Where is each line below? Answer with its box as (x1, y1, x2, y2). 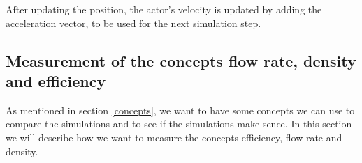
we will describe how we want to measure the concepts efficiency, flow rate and (6, 130, 342, 144)
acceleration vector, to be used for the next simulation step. (6, 15, 261, 30)
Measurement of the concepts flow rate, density (6, 49, 356, 71)
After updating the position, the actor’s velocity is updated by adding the (6, 2, 322, 16)
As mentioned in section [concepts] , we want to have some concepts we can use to (6, 102, 355, 117)
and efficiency (6, 70, 106, 91)
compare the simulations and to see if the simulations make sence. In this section (6, 116, 352, 131)
